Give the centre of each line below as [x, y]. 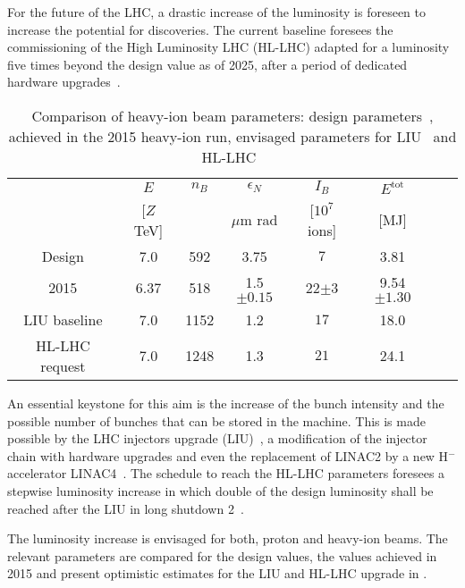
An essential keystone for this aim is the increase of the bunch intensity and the [226, 403]
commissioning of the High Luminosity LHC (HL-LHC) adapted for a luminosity [228, 47]
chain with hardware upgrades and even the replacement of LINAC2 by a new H [228, 455]
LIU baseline [63, 319]
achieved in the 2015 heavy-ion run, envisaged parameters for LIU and [232, 136]
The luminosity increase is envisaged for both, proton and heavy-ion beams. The [228, 538]
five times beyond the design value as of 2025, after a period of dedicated [207, 64]
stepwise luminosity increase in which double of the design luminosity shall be [220, 490]
